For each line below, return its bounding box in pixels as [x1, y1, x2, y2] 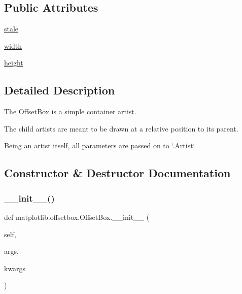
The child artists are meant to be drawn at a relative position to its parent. [4, 123, 238, 134]
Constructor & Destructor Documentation [4, 165, 231, 181]
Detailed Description [4, 82, 115, 98]
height [4, 57, 23, 68]
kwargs [4, 263, 26, 273]
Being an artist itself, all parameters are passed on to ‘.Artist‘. [4, 140, 196, 151]
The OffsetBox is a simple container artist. [4, 106, 136, 117]
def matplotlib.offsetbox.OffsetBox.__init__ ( [4, 211, 150, 222]
